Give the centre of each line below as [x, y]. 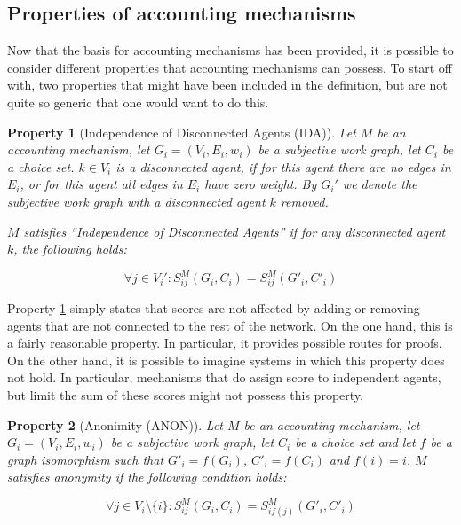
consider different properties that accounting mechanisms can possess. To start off [230, 67]
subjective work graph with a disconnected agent [136, 201]
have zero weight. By [261, 184]
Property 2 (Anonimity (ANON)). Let [115, 424]
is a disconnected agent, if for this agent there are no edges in [283, 166]
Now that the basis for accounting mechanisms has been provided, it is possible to [230, 50]
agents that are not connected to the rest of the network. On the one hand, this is [230, 325]
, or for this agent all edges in [101, 184]
